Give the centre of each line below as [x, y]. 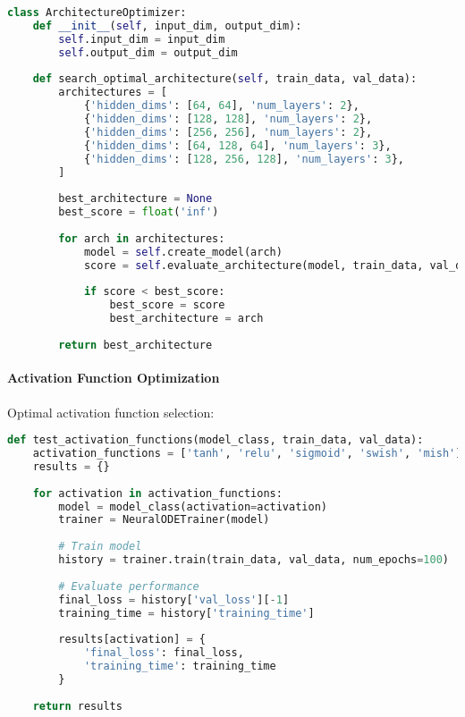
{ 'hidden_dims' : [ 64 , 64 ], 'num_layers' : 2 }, [221, 106]
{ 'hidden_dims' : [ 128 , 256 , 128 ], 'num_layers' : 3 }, [244, 159]
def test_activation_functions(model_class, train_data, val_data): [216, 440]
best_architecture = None [135, 199]
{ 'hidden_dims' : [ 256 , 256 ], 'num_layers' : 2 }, [228, 132]
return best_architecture [135, 345]
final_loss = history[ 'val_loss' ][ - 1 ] [174, 599]
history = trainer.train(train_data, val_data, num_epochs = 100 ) [254, 560]
